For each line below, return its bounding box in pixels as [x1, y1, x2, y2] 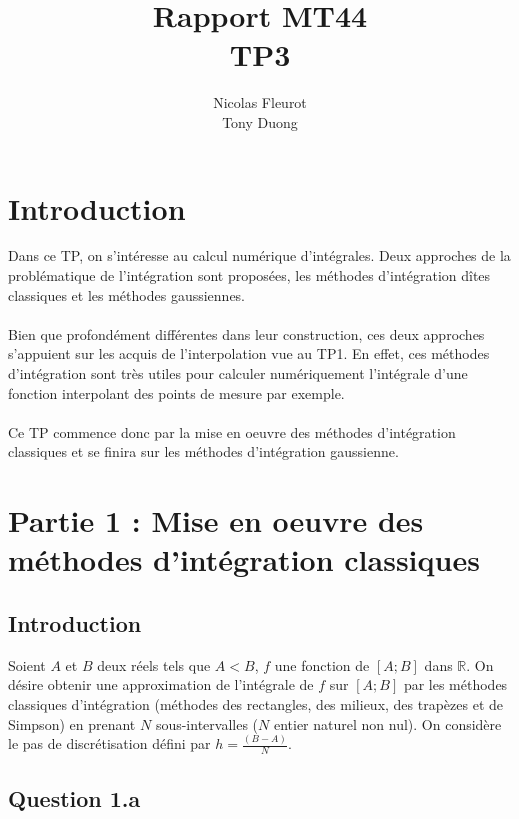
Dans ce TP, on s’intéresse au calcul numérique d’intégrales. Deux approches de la [8, 245, 511, 266]
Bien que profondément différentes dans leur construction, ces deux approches [8, 323, 485, 344]
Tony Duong [222, 111, 298, 132]
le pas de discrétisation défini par [8, 733, 211, 754]
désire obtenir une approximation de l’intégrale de [8, 674, 314, 695]
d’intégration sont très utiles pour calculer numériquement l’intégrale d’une [8, 363, 468, 383]
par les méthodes [403, 674, 508, 695]
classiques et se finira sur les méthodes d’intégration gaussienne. [8, 441, 399, 462]
